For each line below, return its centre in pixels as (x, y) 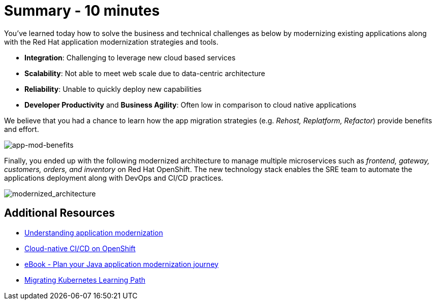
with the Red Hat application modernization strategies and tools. (111, 42)
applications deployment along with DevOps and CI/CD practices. (114, 178)
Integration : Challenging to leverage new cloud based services (130, 57)
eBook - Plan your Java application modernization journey (121, 264)
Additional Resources (59, 213)
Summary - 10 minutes (82, 11)
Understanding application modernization (94, 232)
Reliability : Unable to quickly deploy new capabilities (113, 89)
